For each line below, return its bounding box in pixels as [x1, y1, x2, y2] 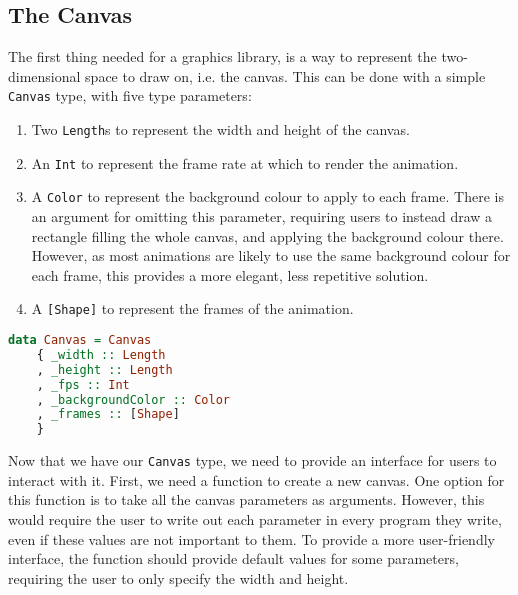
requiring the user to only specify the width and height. [8, 567, 349, 588]
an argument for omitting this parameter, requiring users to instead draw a [31, 206, 493, 227]
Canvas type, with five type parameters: [8, 85, 252, 106]
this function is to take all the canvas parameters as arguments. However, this [8, 489, 485, 510]
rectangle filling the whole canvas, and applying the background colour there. [31, 225, 504, 246]
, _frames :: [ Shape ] [36, 407, 180, 422]
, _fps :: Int [36, 377, 130, 392]
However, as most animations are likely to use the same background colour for [31, 245, 511, 266]
